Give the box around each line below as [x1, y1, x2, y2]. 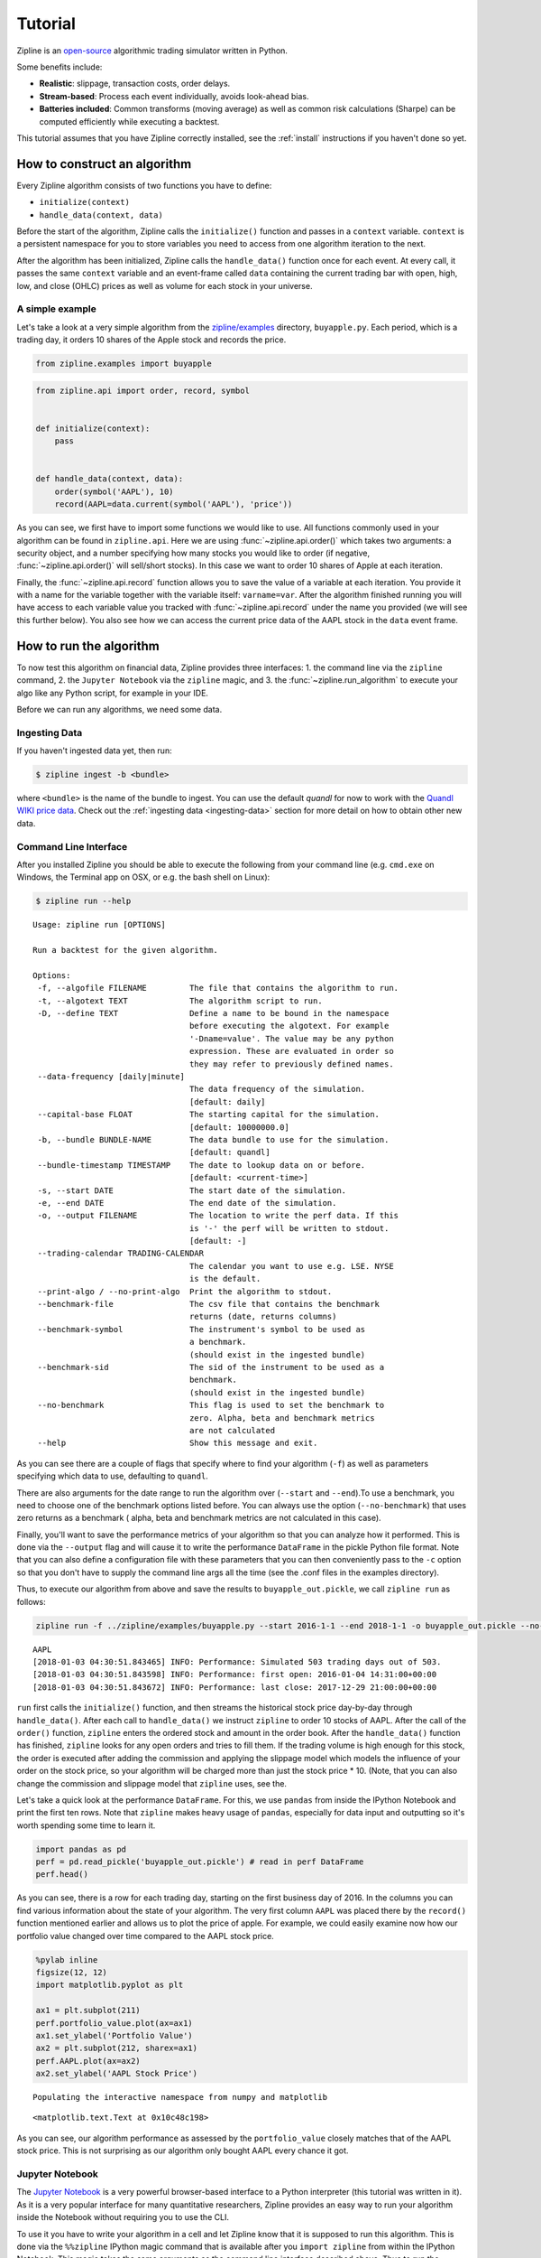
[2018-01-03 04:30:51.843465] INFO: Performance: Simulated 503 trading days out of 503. [32, 1657, 442, 1666]
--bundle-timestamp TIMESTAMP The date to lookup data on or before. [37, 1160, 366, 1170]
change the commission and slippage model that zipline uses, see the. [16, 1777, 288, 1788]
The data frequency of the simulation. [189, 1084, 366, 1095]
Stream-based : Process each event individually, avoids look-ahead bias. [39, 90, 310, 101]
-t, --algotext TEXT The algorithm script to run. [37, 995, 324, 1006]
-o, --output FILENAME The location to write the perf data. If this [37, 1210, 399, 1221]
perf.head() [35, 1870, 89, 1880]
